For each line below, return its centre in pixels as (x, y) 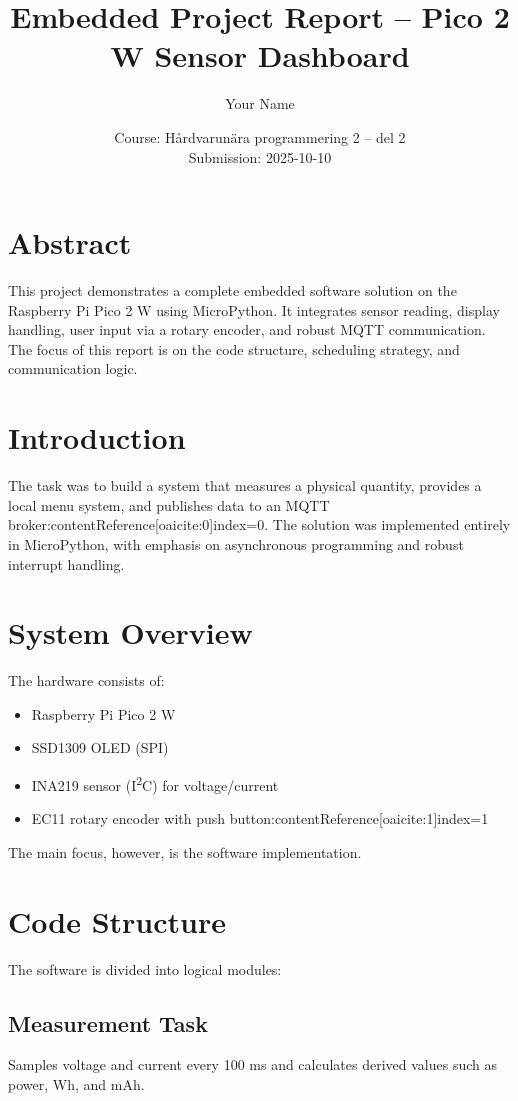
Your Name (260, 103)
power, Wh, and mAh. (76, 1083)
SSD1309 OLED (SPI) (100, 747)
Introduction (97, 437)
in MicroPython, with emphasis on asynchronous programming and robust (236, 543)
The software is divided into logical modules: (145, 968)
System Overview (130, 632)
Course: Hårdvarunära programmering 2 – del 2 (260, 136)
